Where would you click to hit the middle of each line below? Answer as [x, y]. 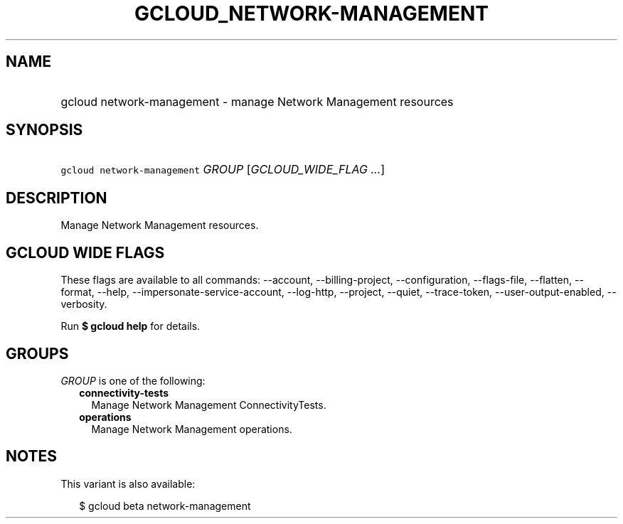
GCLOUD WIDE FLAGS [85, 252]
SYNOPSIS [44, 130]
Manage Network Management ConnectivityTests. [209, 405]
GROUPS [37, 353]
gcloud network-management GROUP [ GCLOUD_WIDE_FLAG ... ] [223, 170]
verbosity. [84, 304]
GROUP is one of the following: [133, 380]
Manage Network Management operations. [192, 429]
